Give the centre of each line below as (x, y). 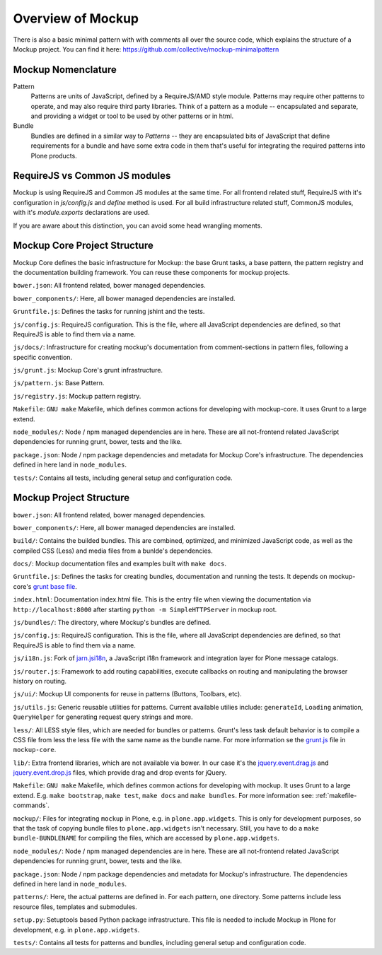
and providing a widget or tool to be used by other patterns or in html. (132, 116)
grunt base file (54, 586)
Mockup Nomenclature (65, 70)
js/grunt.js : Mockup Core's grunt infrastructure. (88, 370)
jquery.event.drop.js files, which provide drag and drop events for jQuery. (120, 773)
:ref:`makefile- (336, 795)
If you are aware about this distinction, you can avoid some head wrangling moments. (138, 225)
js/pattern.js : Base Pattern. (59, 383)
